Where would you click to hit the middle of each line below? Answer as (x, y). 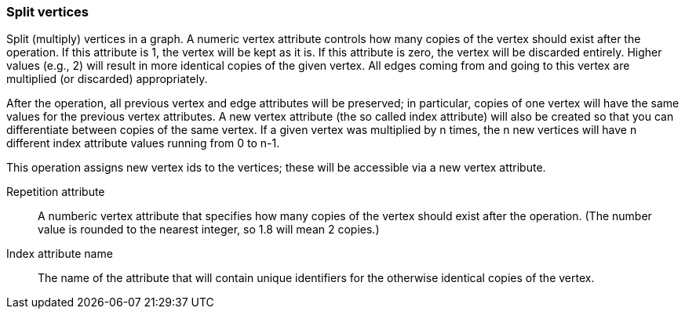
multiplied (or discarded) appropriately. (107, 79)
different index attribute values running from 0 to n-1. (143, 143)
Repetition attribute (56, 192)
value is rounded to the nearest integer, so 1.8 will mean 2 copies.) (209, 230)
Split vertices (47, 12)
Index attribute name (60, 254)
